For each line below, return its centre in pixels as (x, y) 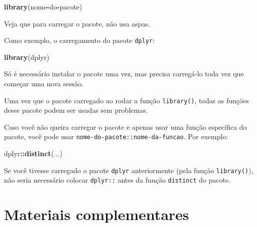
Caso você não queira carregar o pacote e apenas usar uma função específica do (125, 126)
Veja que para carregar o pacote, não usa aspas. (77, 23)
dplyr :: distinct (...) (33, 153)
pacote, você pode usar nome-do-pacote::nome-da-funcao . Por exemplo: (116, 136)
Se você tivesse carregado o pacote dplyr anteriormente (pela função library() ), (129, 170)
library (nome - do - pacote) (43, 6)
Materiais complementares (97, 214)
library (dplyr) (27, 57)
